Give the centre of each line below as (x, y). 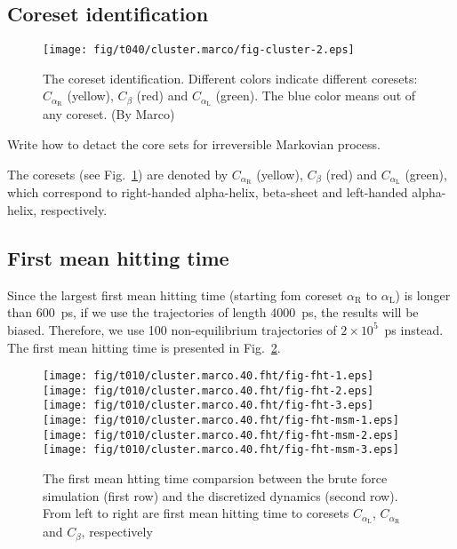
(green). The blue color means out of (316, 95)
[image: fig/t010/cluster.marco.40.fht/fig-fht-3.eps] (208, 406)
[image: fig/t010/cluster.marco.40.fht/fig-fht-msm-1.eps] (221, 421)
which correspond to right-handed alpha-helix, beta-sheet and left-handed (208, 192)
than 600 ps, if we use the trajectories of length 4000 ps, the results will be (213, 312)
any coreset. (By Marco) (109, 114)
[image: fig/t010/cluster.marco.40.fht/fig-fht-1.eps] (208, 376)
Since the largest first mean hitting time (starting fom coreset (175, 294)
